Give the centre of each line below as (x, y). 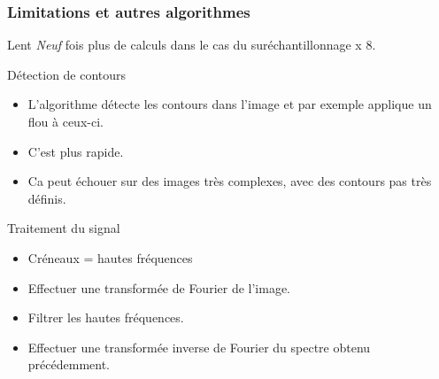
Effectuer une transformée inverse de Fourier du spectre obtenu (199, 347)
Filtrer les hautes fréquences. (106, 317)
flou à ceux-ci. (65, 121)
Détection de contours (67, 74)
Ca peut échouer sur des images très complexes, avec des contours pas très (230, 181)
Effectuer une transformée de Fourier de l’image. (159, 287)
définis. (47, 198)
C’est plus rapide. (76, 151)
